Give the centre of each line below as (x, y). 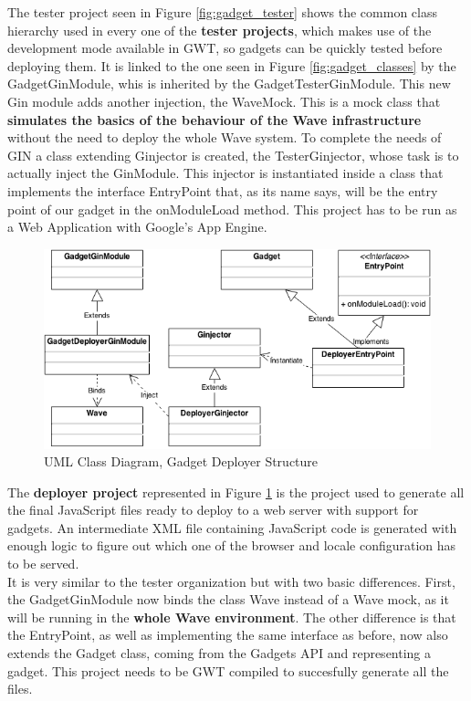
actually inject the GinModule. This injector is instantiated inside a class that (225, 173)
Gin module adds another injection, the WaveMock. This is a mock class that (224, 101)
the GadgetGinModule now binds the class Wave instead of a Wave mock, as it (228, 599)
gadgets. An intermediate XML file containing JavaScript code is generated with (232, 527)
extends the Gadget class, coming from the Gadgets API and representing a (220, 653)
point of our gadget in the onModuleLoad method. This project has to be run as (232, 209)
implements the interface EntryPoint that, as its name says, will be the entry (223, 190)
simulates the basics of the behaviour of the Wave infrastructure (215, 119)
